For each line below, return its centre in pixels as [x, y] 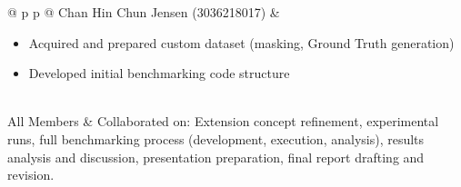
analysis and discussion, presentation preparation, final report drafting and [216, 157]
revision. [31, 175]
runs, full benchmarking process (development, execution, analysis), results [216, 138]
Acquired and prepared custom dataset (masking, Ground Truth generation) [241, 42]
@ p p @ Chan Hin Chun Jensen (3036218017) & [144, 12]
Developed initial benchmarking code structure [159, 73]
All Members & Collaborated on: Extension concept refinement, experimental [223, 121]
